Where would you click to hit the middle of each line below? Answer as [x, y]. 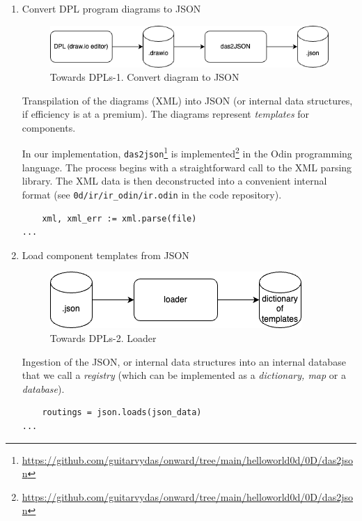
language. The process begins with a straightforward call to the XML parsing [187, 167]
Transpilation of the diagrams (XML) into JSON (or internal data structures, [187, 100]
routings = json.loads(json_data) [122, 413]
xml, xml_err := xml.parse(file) [119, 218]
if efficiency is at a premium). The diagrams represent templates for [166, 114]
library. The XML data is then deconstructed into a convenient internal [174, 181]
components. [49, 127]
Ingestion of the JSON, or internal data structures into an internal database [184, 361]
